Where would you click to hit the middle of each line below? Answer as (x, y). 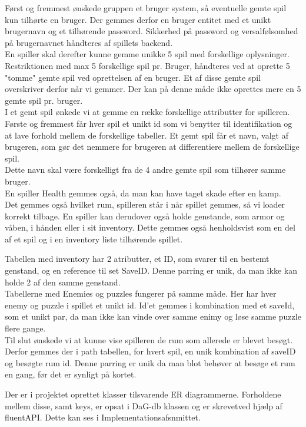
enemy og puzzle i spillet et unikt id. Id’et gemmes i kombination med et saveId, (150, 305)
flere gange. (25, 328)
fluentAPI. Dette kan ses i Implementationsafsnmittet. (103, 417)
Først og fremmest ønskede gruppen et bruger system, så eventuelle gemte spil (146, 8)
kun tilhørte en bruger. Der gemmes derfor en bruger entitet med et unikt (138, 19)
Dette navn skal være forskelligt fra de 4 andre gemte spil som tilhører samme (145, 170)
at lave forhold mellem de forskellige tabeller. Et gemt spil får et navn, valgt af (147, 135)
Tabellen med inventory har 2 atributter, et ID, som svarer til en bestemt (137, 259)
